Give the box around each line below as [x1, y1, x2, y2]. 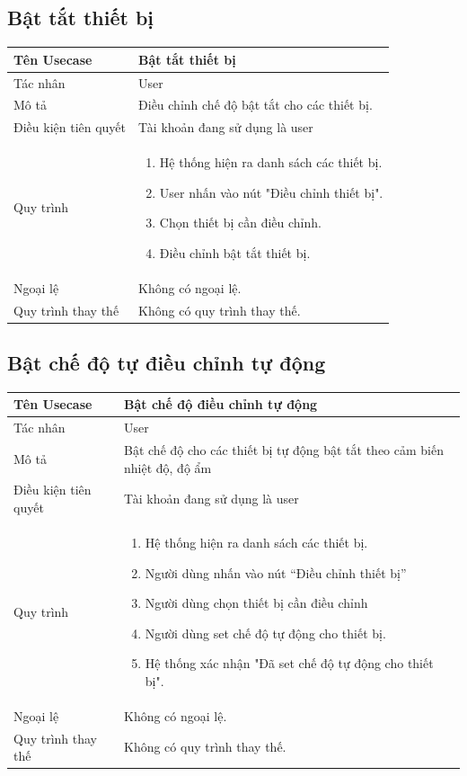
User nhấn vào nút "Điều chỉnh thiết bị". [159, 183, 383, 201]
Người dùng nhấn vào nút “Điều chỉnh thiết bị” [145, 563, 407, 582]
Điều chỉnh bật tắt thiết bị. [159, 243, 311, 262]
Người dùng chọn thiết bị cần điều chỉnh [145, 593, 368, 612]
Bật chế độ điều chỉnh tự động [124, 395, 318, 414]
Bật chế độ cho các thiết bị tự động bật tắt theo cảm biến [124, 441, 444, 459]
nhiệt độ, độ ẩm [124, 458, 212, 477]
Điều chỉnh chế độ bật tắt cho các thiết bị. [138, 95, 373, 114]
